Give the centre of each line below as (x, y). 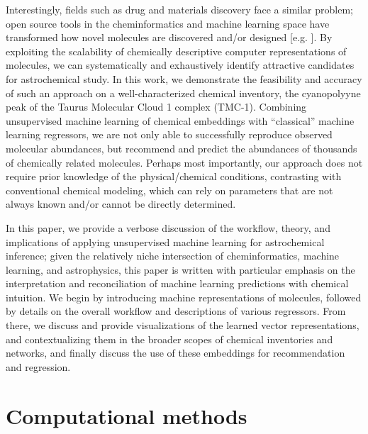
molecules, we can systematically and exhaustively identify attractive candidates (180, 65)
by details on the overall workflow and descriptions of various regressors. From (176, 311)
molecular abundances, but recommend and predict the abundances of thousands (182, 148)
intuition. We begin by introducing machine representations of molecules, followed (184, 297)
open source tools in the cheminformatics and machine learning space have (168, 23)
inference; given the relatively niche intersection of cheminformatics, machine (173, 256)
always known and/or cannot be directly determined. (121, 204)
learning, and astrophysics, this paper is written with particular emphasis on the (180, 269)
